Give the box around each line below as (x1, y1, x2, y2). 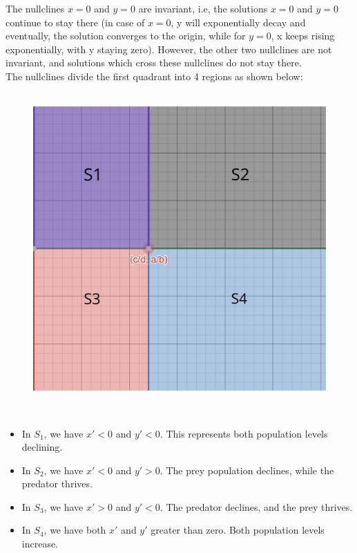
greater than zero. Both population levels (151, 523, 325, 537)
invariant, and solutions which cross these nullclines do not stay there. (6, 55, 302, 70)
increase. (21, 536, 59, 551)
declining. (21, 440, 63, 454)
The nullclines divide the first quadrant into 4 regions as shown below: (6, 68, 303, 83)
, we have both (44, 523, 106, 537)
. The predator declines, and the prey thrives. (160, 499, 353, 514)
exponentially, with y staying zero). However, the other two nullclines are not (6, 41, 332, 56)
